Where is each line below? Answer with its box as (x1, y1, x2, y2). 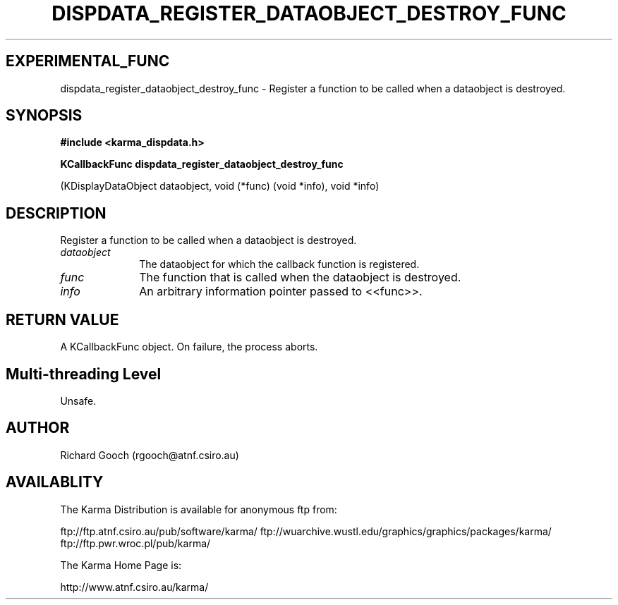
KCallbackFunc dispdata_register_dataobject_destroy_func (60, 158, 344, 171)
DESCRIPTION (6, 204, 107, 222)
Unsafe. (60, 394, 97, 407)
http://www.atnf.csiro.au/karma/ (60, 580, 209, 593)
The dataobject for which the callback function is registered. (139, 258, 420, 271)
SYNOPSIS (6, 106, 83, 125)
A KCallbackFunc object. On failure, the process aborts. (60, 341, 318, 353)
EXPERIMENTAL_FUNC (6, 52, 170, 71)
